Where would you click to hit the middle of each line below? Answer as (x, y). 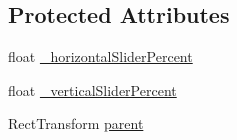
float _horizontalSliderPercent (100, 56)
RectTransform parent (76, 123)
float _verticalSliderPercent (92, 89)
